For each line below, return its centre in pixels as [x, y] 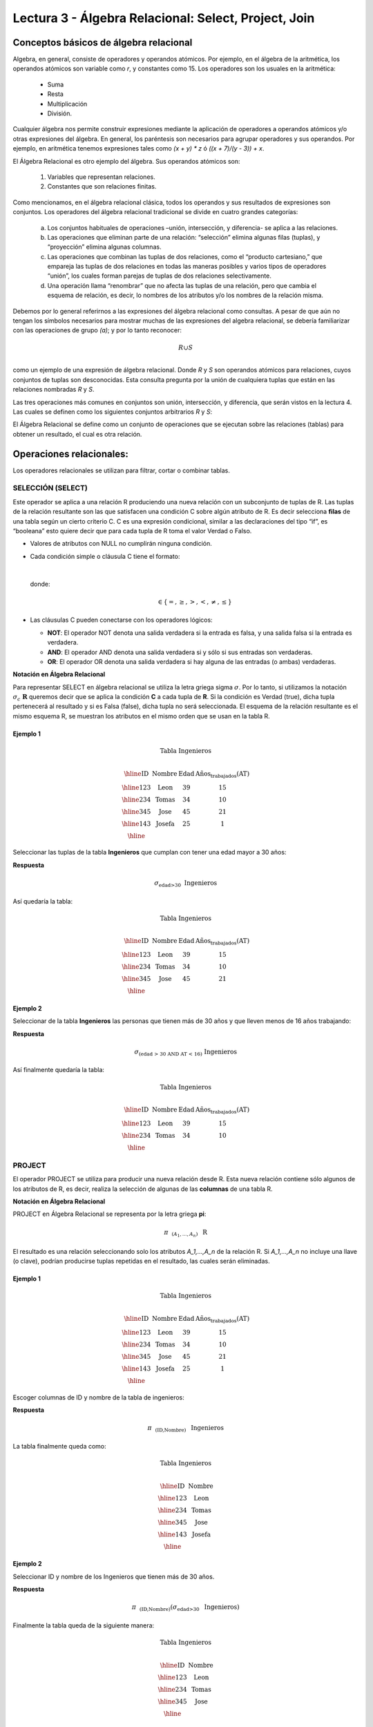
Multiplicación [67, 104]
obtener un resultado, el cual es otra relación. [77, 434]
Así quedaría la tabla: [42, 901]
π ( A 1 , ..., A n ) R [185, 1233]
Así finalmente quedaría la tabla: [59, 1070]
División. [60, 113]
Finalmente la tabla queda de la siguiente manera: [84, 1625]
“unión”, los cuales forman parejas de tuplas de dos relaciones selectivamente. [160, 276]
